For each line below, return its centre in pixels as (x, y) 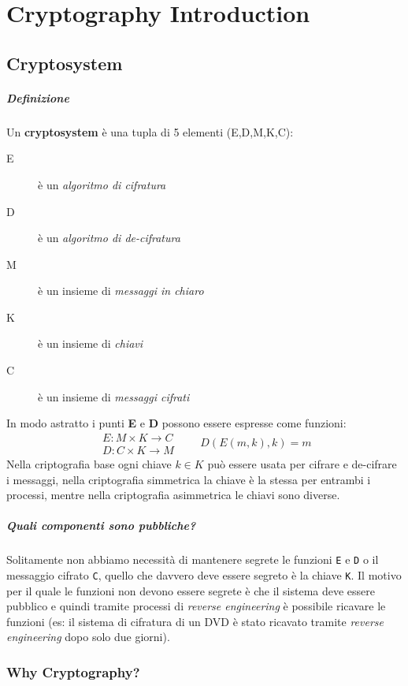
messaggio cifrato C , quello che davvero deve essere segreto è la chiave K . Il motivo (204, 574)
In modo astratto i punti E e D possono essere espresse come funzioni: (176, 423)
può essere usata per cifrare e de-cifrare (302, 463)
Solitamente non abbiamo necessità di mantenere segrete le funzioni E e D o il (193, 559)
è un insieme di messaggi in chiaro (121, 291)
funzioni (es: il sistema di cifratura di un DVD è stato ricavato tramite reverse (195, 621)
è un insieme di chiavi (91, 343)
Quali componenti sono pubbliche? (101, 526)
